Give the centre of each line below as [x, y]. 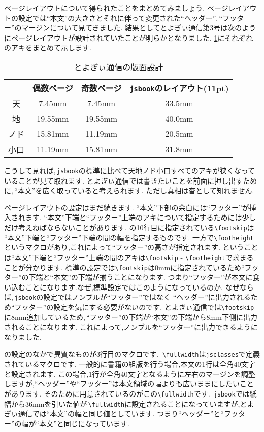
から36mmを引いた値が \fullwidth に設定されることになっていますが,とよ [133, 403]
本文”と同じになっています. [85, 423]
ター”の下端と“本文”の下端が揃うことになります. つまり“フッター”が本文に [128, 277]
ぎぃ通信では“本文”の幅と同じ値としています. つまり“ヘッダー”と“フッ [121, 413]
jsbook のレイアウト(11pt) [179, 88]
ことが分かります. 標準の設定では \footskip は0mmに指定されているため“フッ [131, 267]
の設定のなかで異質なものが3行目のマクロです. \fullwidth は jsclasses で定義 [132, 354]
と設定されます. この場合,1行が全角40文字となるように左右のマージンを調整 [130, 373]
